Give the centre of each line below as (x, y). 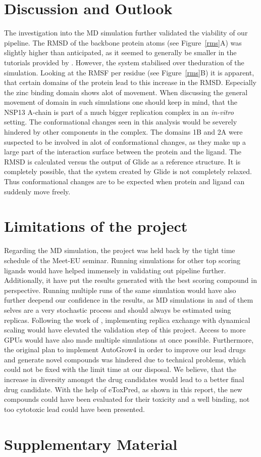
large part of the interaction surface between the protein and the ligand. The (123, 152)
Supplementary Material (91, 444)
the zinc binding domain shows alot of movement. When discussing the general (126, 92)
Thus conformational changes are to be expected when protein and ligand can (124, 181)
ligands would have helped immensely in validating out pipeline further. (115, 270)
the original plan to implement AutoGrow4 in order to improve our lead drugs (125, 349)
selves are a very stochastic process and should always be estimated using (118, 309)
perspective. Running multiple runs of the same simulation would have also (120, 290)
